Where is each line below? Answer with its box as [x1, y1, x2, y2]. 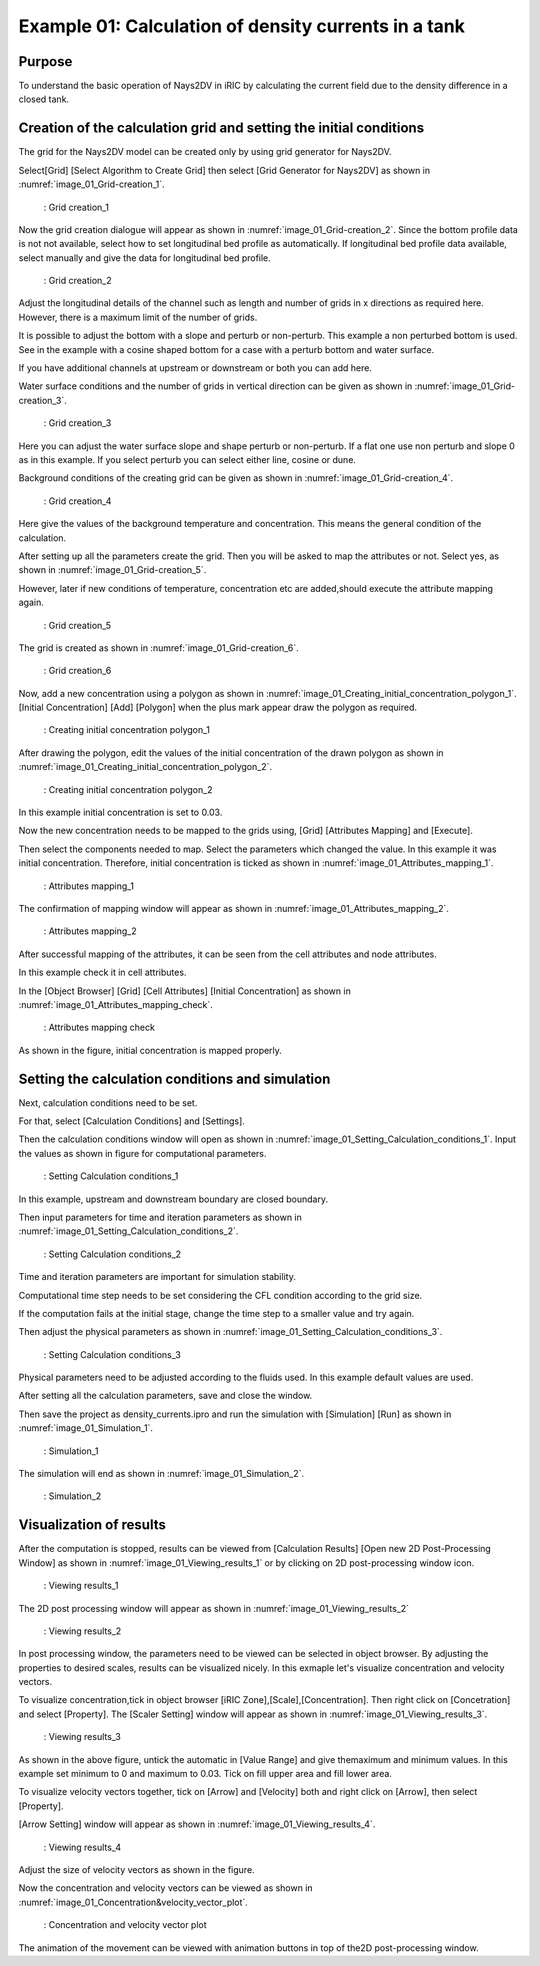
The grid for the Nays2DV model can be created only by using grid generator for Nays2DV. [18, 146, 392, 158]
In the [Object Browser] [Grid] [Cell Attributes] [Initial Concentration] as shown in [18, 985, 352, 997]
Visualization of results [18, 1516, 167, 1534]
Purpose [18, 53, 73, 70]
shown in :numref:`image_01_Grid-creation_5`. [18, 564, 207, 576]
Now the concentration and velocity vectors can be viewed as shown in [18, 1882, 314, 1894]
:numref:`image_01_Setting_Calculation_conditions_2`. [18, 1225, 239, 1237]
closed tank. [18, 93, 70, 105]
